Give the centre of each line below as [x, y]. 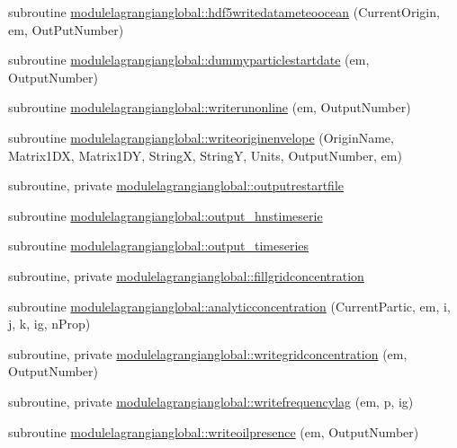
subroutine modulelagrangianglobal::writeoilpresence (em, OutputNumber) [214, 431]
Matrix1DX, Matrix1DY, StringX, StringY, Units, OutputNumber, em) [205, 155]
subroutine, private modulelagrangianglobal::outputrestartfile [176, 185]
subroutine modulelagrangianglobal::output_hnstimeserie [166, 215]
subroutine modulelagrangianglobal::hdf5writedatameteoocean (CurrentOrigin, [224, 12]
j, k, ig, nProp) [49, 324]
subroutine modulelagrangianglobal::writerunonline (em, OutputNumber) [210, 107]
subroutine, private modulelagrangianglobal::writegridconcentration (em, [208, 353]
